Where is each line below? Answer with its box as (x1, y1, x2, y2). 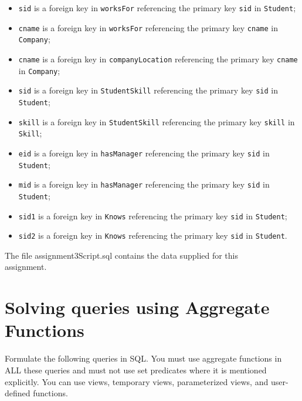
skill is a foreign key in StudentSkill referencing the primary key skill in (18, 115, 295, 128)
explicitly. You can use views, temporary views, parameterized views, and (5, 375, 269, 387)
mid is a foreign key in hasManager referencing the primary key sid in (18, 178, 270, 191)
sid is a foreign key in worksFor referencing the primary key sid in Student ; (18, 2, 296, 14)
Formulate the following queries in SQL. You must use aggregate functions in (5, 352, 282, 365)
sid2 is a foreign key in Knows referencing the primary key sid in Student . (18, 229, 287, 242)
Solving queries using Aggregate (5, 295, 270, 319)
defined (5, 387, 30, 399)
